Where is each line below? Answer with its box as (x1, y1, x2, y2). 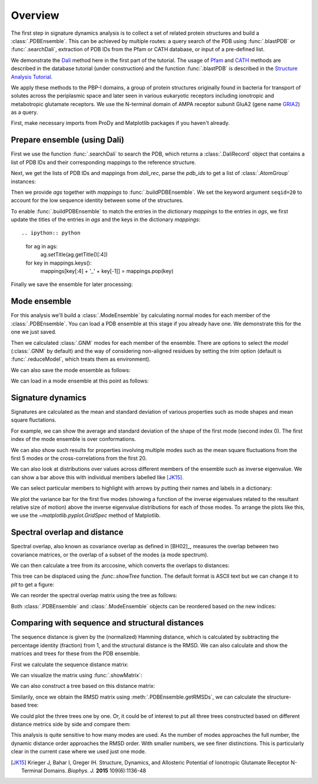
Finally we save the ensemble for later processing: (11, 281, 133, 288)
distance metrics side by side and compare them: (11, 720, 131, 727)
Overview (11, 9, 59, 22)
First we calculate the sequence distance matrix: (11, 661, 129, 668)
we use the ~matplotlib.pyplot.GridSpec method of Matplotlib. (11, 512, 161, 519)
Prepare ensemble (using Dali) (11, 135, 125, 145)
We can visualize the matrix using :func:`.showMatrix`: (11, 672, 143, 678)
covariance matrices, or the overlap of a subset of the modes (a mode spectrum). (11, 551, 209, 558)
